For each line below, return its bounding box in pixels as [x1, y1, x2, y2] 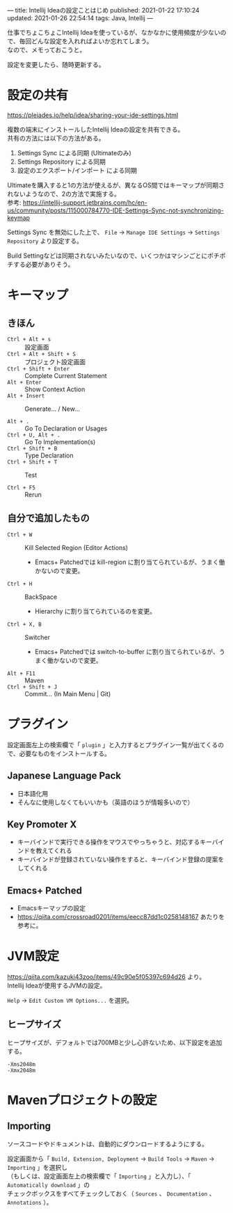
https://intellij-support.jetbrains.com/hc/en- [22, 198, 147, 207]
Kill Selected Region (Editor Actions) [24, 543, 129, 551]
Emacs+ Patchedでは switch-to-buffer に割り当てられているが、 [34, 647, 219, 656]
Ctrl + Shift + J [7, 683, 58, 691]
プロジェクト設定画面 [24, 357, 86, 366]
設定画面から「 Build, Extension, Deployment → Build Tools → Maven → [7, 1155, 215, 1163]
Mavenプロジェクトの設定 [7, 1093, 158, 1109]
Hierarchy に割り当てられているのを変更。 [34, 606, 156, 615]
